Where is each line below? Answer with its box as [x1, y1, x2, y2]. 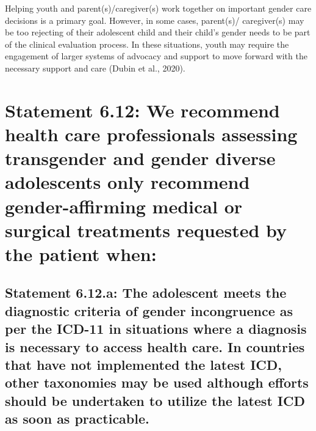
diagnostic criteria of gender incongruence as [5, 301, 293, 320]
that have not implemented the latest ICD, [5, 355, 282, 374]
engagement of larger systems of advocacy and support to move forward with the [5, 50, 307, 62]
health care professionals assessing [5, 121, 298, 146]
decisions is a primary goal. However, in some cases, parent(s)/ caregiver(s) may [5, 13, 304, 26]
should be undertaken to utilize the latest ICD [5, 391, 305, 410]
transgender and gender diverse [5, 146, 276, 171]
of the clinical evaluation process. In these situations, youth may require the [5, 37, 289, 50]
